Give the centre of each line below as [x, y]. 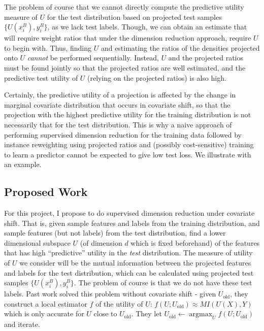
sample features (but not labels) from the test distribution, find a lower [115, 233]
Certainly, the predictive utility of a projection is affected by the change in [120, 95]
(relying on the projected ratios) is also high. [157, 77]
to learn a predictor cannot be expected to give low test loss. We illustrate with [128, 154]
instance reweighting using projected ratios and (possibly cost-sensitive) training [129, 144]
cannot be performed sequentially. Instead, [93, 58]
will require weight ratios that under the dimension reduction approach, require [128, 38]
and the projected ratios [206, 58]
